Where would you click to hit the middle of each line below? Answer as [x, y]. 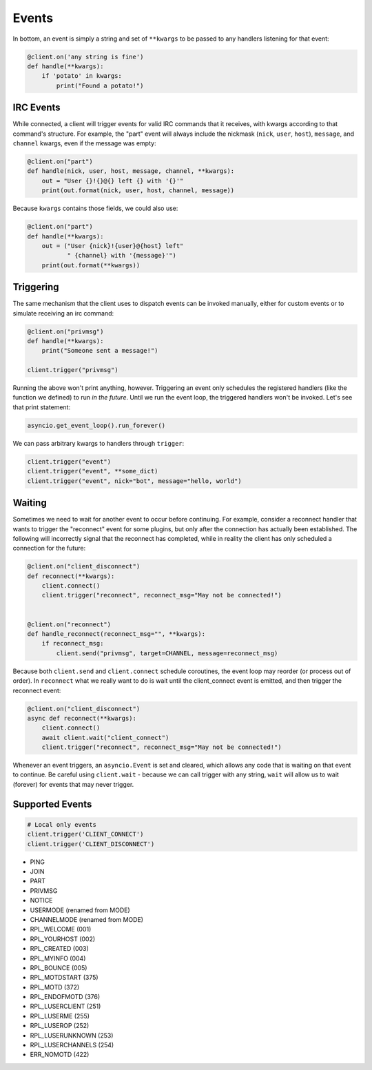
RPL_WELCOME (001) [61, 929]
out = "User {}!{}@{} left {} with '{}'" [113, 181]
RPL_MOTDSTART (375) [64, 978]
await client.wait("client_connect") [105, 738]
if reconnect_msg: [73, 644]
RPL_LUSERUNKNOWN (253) [72, 1035]
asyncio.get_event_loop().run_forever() [96, 425]
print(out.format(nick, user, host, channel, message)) [138, 191]
